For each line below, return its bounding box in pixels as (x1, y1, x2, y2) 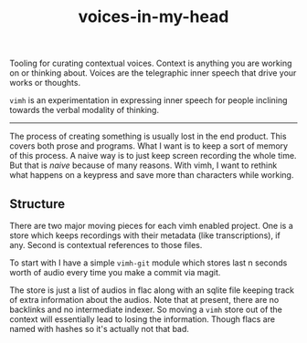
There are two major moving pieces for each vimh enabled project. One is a (9, 221, 294, 231)
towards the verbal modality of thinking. (9, 105, 160, 116)
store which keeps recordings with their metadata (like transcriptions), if (9, 230, 281, 241)
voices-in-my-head (78, 6, 229, 27)
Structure (9, 196, 66, 212)
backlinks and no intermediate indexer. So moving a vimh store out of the (9, 304, 283, 315)
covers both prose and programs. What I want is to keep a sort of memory (9, 140, 289, 151)
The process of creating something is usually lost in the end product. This (9, 130, 287, 142)
